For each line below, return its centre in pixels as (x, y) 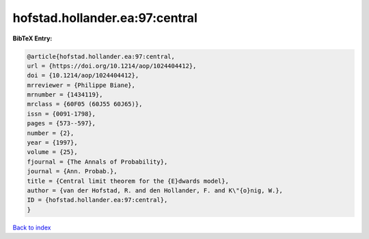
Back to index (32, 227)
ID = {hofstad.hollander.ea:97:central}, (97, 200)
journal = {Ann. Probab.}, (72, 172)
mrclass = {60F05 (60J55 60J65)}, (85, 104)
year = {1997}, (52, 143)
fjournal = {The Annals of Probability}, (97, 162)
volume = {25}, (52, 152)
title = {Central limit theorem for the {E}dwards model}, (128, 181)
